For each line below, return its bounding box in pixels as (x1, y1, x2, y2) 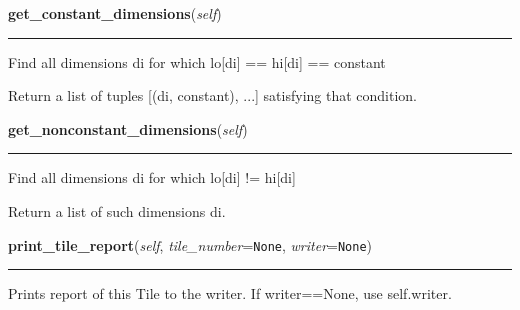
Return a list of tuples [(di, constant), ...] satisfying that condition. (8, 85, 418, 106)
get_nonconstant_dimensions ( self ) (8, 118, 248, 139)
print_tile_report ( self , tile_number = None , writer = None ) (8, 234, 373, 255)
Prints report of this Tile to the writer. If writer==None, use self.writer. (8, 283, 452, 304)
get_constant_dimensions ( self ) (8, 3, 222, 23)
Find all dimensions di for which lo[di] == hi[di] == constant (8, 51, 386, 72)
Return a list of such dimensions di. (8, 200, 226, 221)
